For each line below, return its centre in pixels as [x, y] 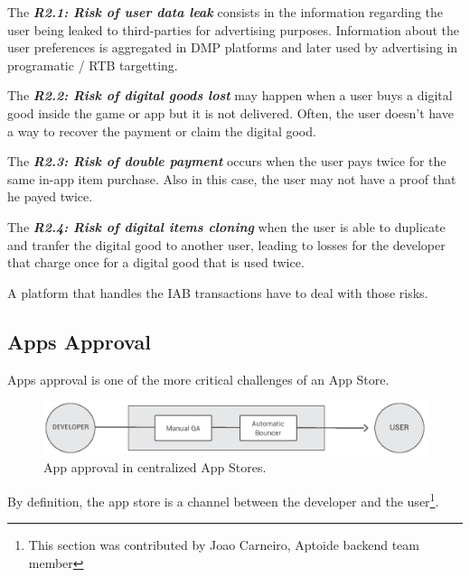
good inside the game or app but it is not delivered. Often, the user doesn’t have [230, 112]
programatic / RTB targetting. [93, 65]
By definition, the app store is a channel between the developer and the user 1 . [223, 499]
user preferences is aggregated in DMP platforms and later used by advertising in [233, 47]
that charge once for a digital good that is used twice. [156, 262]
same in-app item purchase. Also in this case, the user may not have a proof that [232, 178]
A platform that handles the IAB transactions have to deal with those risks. [218, 292]
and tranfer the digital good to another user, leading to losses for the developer [226, 244]
